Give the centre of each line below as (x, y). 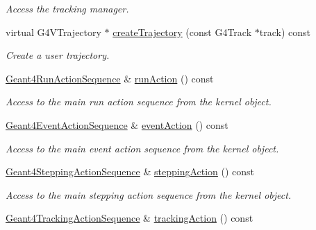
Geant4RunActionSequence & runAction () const (110, 78)
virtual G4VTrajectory (53, 32)
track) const (285, 32)
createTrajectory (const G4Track (182, 32)
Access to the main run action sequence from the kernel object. (139, 101)
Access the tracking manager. (67, 8)
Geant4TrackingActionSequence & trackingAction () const (130, 218)
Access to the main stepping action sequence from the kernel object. (149, 194)
